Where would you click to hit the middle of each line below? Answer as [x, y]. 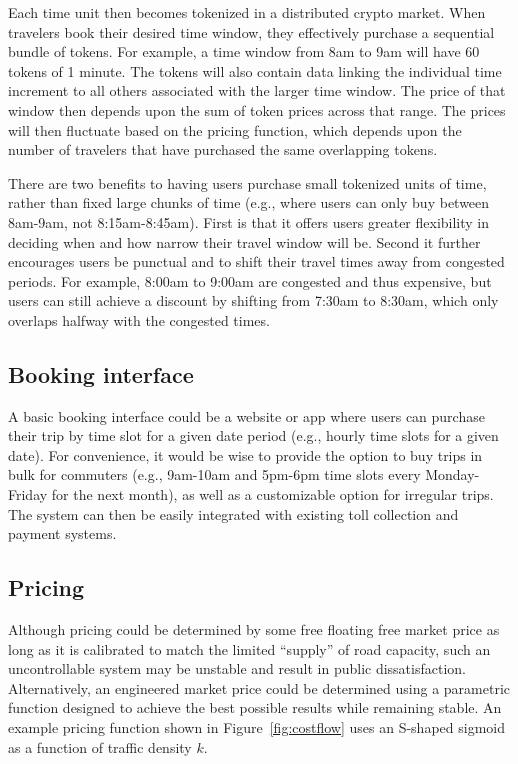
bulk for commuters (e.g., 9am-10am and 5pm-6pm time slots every [214, 474]
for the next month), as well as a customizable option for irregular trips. [272, 494]
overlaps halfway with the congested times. [139, 319]
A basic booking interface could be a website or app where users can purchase [246, 415]
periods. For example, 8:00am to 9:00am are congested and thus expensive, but [250, 280]
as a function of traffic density [100, 746]
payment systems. [62, 533]
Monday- [452, 474]
